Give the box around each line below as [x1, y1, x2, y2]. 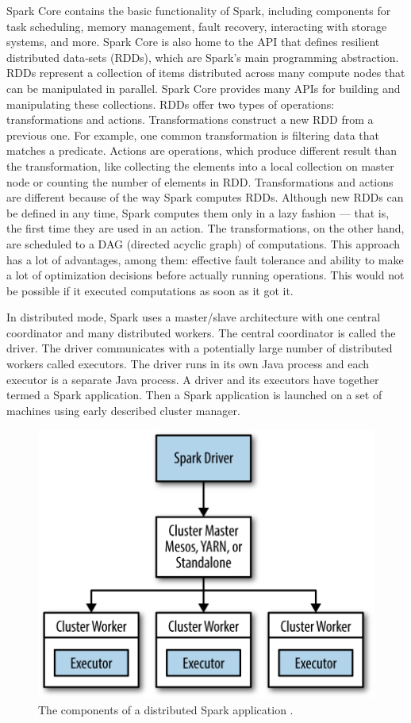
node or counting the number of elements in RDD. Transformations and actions [6, 173, 394, 190]
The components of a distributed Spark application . [38, 701, 294, 717]
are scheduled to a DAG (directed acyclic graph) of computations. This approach [6, 235, 401, 252]
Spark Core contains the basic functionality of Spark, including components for [6, 2, 391, 18]
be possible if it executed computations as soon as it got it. [6, 282, 294, 298]
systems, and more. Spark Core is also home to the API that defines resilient [6, 33, 380, 50]
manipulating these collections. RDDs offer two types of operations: [6, 95, 335, 112]
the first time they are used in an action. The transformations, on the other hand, [6, 220, 405, 237]
